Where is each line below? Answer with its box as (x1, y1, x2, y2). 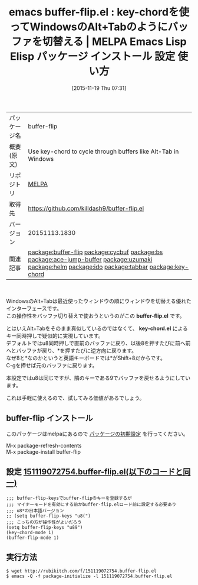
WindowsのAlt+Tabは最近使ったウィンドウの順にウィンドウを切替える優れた (6, 297, 192, 305)
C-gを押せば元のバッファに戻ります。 (6, 361, 98, 369)
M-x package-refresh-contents (6, 442, 82, 449)
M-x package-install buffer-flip (6, 448, 81, 455)
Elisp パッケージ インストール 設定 (9, 50, 176, 63)
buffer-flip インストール (6, 413, 93, 424)
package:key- (149, 263, 189, 271)
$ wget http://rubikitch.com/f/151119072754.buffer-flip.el (6, 568, 157, 574)
